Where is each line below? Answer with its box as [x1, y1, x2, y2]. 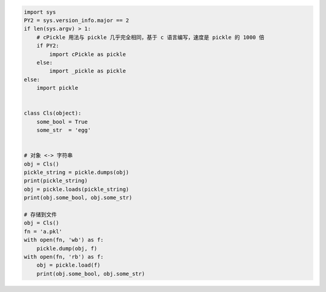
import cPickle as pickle [49, 51, 126, 57]
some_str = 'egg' [36, 127, 91, 134]
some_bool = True [36, 118, 88, 125]
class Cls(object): [24, 110, 81, 117]
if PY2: [36, 42, 60, 49]
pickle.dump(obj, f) [36, 245, 98, 252]
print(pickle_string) [24, 177, 88, 184]
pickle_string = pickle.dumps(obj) [24, 169, 129, 176]
